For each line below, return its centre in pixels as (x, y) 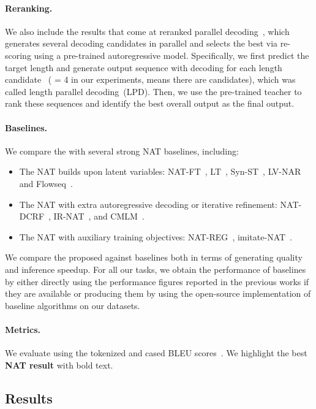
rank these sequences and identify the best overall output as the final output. (150, 103)
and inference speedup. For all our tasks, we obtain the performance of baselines (156, 269)
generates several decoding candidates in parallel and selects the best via (141, 43)
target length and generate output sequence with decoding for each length (144, 67)
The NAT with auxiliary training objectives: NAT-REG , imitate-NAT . (156, 236)
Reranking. (29, 8)
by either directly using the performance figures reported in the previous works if (157, 281)
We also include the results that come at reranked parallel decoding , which (147, 31)
